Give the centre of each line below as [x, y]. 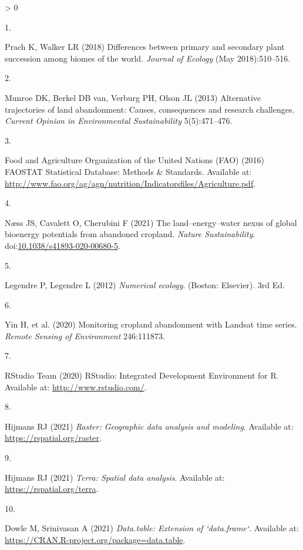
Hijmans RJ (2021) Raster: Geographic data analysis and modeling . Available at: [149, 426]
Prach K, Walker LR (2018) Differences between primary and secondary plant [145, 47]
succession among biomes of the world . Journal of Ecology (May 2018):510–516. [148, 58]
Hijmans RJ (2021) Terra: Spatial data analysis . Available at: [115, 477]
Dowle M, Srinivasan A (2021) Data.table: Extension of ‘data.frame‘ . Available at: [152, 528]
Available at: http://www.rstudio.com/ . [76, 387]
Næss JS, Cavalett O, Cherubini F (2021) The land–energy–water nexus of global [151, 222]
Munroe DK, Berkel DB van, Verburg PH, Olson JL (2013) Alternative [133, 97]
